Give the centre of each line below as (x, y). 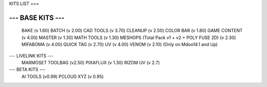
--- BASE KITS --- (37, 18)
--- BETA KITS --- (27, 70)
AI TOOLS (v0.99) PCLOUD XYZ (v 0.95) (63, 76)
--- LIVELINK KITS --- (31, 56)
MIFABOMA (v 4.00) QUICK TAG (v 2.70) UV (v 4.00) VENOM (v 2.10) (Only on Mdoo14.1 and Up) (120, 44)
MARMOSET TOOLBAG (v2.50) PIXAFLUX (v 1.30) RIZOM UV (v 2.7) (91, 62)
